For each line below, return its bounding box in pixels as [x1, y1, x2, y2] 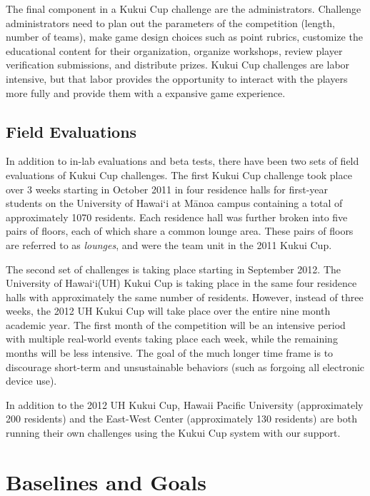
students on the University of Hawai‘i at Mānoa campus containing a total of [6, 196, 343, 211]
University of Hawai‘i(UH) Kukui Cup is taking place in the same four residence [6, 275, 357, 290]
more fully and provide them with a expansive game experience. [6, 85, 286, 100]
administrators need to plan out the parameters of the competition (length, [6, 15, 335, 30]
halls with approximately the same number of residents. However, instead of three [6, 289, 364, 304]
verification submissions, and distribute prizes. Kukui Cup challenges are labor [6, 57, 350, 72]
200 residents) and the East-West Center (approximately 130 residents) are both [6, 411, 358, 426]
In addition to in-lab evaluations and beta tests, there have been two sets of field [6, 153, 359, 168]
